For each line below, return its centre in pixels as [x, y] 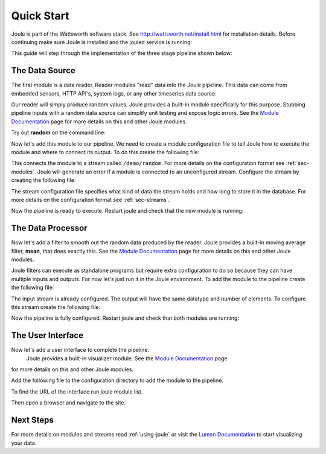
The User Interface [47, 336]
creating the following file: [43, 180]
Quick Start [40, 16]
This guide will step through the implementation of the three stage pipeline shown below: [122, 53]
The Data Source [43, 70]
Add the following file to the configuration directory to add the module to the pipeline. [117, 380]
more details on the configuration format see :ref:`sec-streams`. [91, 199]
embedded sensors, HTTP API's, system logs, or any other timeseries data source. [114, 93]
